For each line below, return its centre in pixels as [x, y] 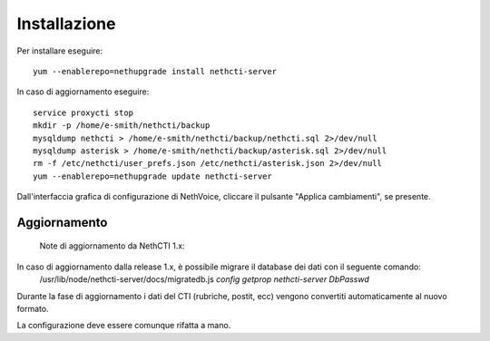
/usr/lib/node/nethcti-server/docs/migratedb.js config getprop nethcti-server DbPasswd [204, 279]
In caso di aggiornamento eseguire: [83, 92]
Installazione [66, 24]
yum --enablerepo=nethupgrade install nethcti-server [155, 71]
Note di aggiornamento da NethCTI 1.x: [112, 246]
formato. [33, 309]
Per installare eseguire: [60, 51]
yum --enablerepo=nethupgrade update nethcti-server [152, 176]
